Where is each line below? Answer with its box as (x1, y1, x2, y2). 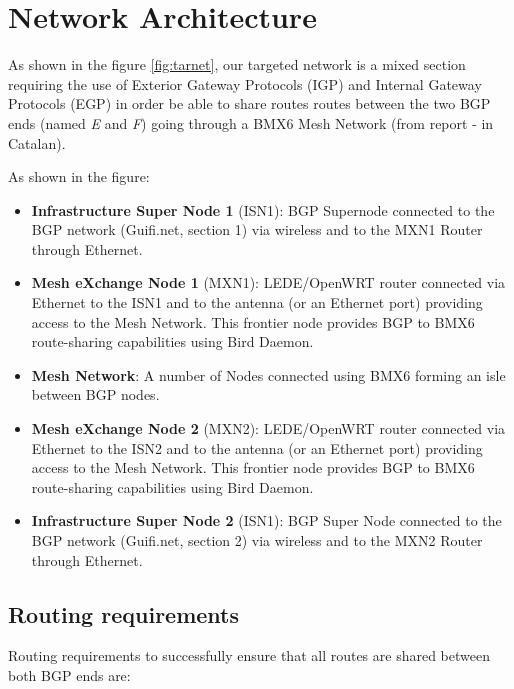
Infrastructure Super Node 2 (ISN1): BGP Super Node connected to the (31, 510, 502, 531)
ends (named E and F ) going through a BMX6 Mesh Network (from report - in (8, 112, 494, 133)
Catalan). (8, 132, 66, 153)
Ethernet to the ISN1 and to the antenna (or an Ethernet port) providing (31, 292, 483, 313)
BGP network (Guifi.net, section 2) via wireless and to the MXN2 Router (31, 530, 483, 550)
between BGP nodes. (31, 384, 160, 405)
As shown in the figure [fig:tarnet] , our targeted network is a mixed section (8, 54, 466, 75)
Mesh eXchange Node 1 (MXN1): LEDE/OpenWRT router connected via (31, 272, 506, 293)
